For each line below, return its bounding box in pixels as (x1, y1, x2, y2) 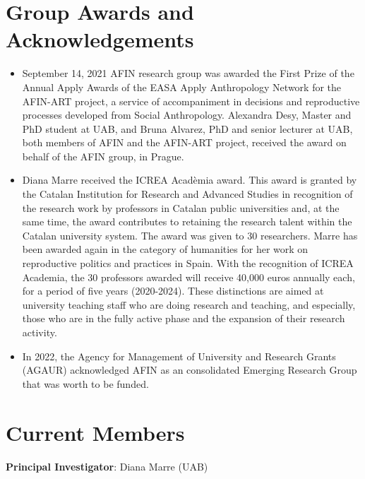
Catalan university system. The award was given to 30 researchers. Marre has (22, 227, 358, 242)
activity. (22, 325, 57, 339)
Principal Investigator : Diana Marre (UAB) (6, 459, 208, 473)
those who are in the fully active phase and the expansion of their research (22, 311, 345, 326)
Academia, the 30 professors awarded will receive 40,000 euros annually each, (22, 269, 355, 284)
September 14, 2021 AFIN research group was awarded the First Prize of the (22, 66, 354, 81)
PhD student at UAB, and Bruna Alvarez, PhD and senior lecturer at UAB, (22, 121, 353, 136)
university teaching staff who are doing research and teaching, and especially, (22, 297, 356, 312)
